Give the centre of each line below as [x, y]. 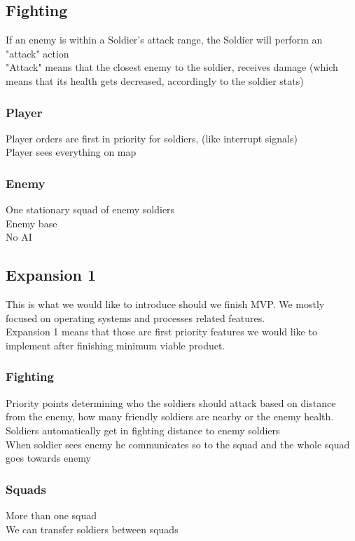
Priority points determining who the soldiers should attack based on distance [171, 402]
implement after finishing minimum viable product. [116, 345]
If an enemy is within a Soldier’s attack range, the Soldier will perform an [164, 40]
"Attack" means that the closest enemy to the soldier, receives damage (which [172, 67]
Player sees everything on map [71, 152]
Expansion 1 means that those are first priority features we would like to [161, 332]
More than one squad [51, 515]
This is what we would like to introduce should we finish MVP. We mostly [165, 304]
